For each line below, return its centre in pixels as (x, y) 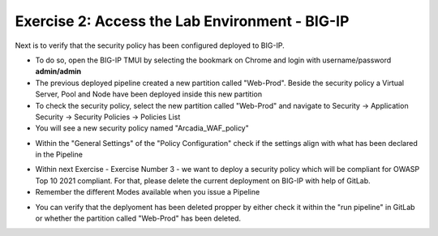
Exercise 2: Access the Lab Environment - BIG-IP (182, 21)
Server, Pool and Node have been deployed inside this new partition (149, 94)
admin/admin (58, 71)
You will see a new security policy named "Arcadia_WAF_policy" (142, 128)
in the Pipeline (59, 155)
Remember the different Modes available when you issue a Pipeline (148, 192)
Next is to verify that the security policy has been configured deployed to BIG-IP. (150, 45)
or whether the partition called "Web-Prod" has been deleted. (138, 218)
